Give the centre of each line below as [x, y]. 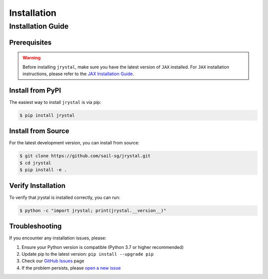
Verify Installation [37, 186]
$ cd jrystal [35, 163]
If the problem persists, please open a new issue [71, 268]
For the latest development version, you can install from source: [74, 143]
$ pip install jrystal [47, 115]
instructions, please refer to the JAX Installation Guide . [78, 74]
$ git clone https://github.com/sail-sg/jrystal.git [85, 156]
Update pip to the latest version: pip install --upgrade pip [88, 254]
